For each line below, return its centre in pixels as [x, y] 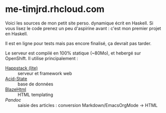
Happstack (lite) [22, 68]
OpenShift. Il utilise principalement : [42, 58]
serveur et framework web [45, 73]
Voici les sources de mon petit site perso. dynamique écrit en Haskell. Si [79, 23]
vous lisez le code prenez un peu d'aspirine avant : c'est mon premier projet [83, 28]
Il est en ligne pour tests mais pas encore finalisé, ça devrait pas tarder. [79, 43]
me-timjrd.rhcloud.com [55, 9]
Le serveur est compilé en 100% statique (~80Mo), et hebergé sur [73, 53]
